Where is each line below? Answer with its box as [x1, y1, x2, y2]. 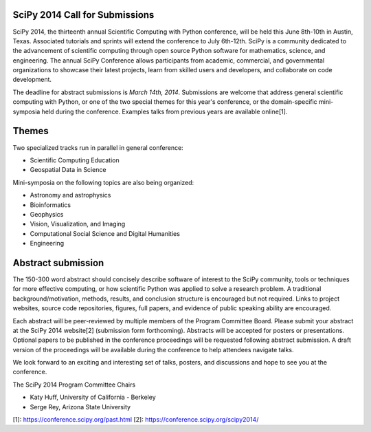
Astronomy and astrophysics [30, 191, 111, 199]
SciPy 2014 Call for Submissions [12, 9, 155, 21]
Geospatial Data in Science [30, 166, 106, 174]
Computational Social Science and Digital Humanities [30, 229, 180, 237]
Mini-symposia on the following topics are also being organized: [12, 178, 194, 186]
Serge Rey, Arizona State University [30, 402, 131, 411]
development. [12, 76, 52, 84]
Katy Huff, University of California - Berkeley [30, 393, 156, 402]
